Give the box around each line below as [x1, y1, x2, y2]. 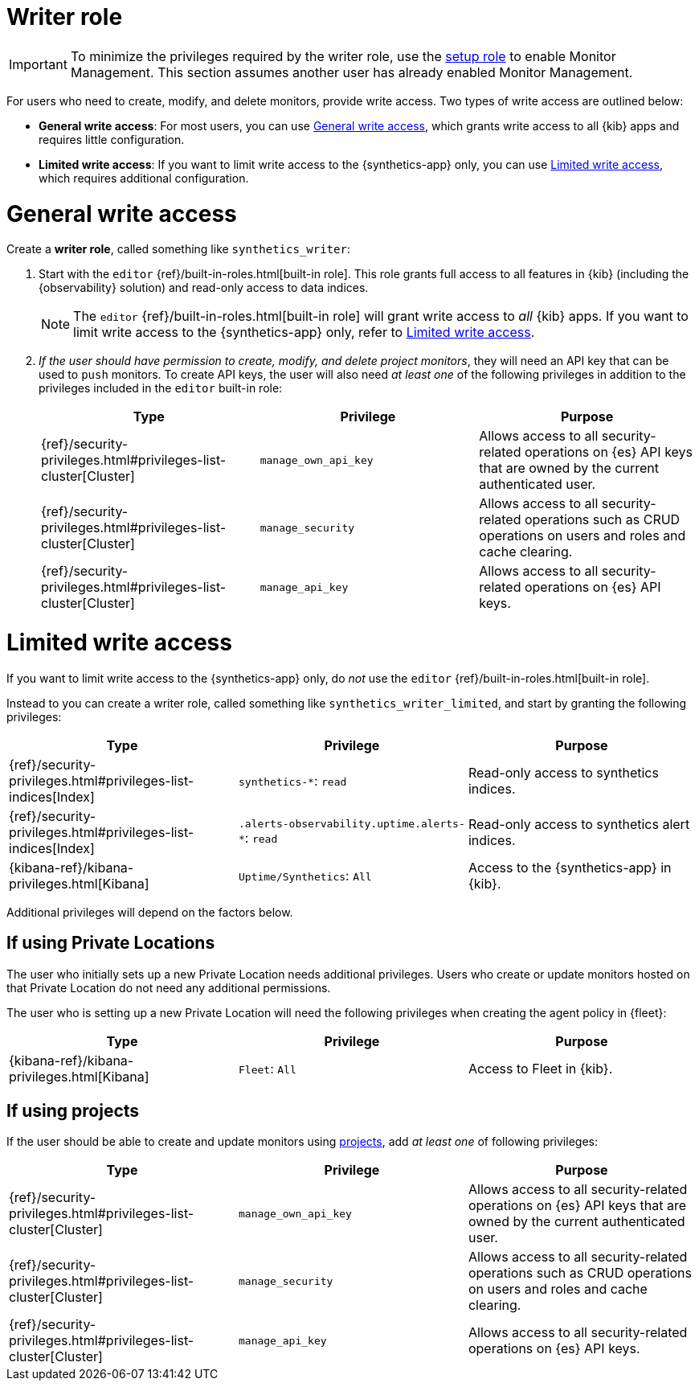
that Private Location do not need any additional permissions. [6, 980, 331, 995]
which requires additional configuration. [39, 170, 249, 185]
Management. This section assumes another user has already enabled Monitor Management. [70, 64, 633, 80]
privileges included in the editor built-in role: [39, 381, 283, 396]
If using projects [6, 1101, 140, 1122]
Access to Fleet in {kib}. [468, 1060, 613, 1077]
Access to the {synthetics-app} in [468, 859, 672, 876]
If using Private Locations [6, 933, 215, 954]
